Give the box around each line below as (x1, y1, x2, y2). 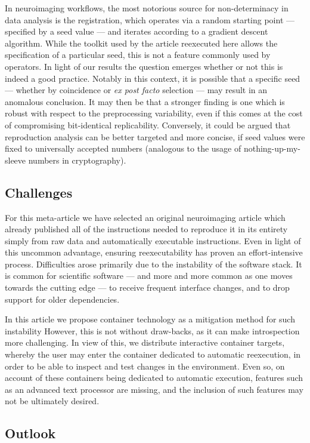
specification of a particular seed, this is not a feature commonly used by (5, 48, 271, 61)
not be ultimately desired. (5, 395, 100, 407)
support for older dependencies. (5, 293, 120, 305)
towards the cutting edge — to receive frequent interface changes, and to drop (5, 281, 290, 294)
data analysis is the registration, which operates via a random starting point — (5, 13, 295, 26)
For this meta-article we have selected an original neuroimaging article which (5, 211, 286, 223)
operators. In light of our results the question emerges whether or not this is (5, 60, 283, 72)
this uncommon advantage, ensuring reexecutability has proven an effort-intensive (5, 246, 303, 259)
